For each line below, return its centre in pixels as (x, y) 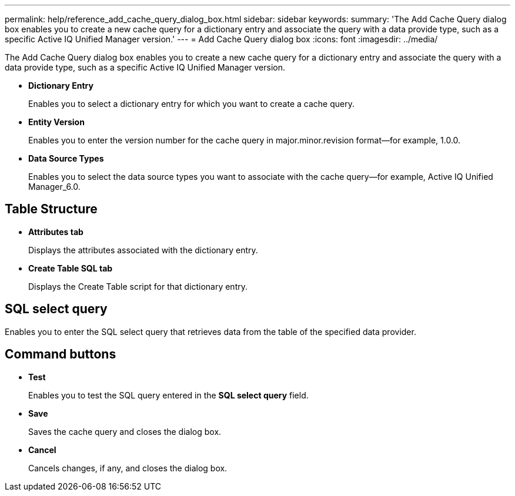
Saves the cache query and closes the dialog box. (125, 431)
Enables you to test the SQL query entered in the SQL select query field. (168, 395)
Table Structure (51, 209)
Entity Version (56, 122)
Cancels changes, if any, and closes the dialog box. (128, 468)
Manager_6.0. (54, 187)
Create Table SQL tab (71, 268)
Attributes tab (56, 232)
